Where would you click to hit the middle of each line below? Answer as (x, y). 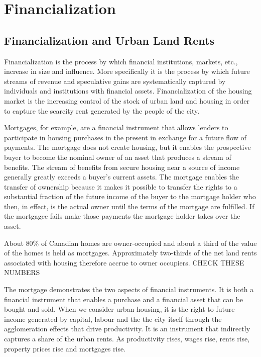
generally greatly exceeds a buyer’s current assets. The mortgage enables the (122, 177)
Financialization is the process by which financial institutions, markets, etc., (121, 61)
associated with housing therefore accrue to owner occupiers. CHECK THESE (124, 262)
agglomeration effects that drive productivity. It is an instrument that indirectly (127, 329)
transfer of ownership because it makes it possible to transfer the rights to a (121, 186)
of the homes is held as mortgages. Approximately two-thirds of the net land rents (130, 253)
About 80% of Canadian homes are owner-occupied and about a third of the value (130, 243)
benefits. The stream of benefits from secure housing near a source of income (122, 167)
